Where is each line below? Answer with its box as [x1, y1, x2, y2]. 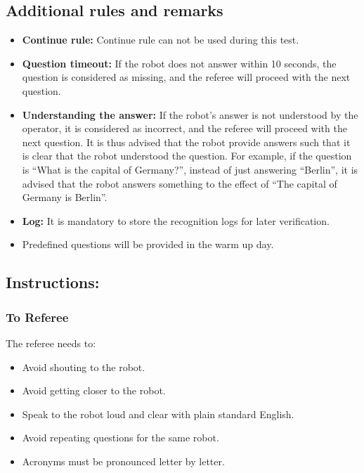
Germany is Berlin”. [22, 190, 108, 205]
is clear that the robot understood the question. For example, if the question [22, 148, 352, 163]
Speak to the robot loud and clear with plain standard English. [22, 406, 294, 421]
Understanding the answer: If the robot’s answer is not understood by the [22, 107, 358, 122]
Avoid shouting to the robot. [22, 359, 145, 374]
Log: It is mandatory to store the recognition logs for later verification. [22, 213, 330, 228]
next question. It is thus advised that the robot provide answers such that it [22, 134, 351, 149]
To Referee [6, 308, 69, 325]
